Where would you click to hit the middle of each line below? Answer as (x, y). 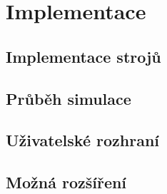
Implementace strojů (83, 56)
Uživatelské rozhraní (83, 140)
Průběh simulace (69, 98)
